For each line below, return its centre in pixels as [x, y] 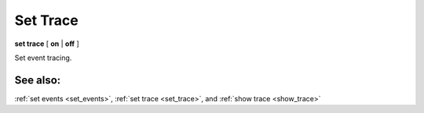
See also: [38, 80]
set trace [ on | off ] [47, 44]
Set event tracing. [43, 58]
